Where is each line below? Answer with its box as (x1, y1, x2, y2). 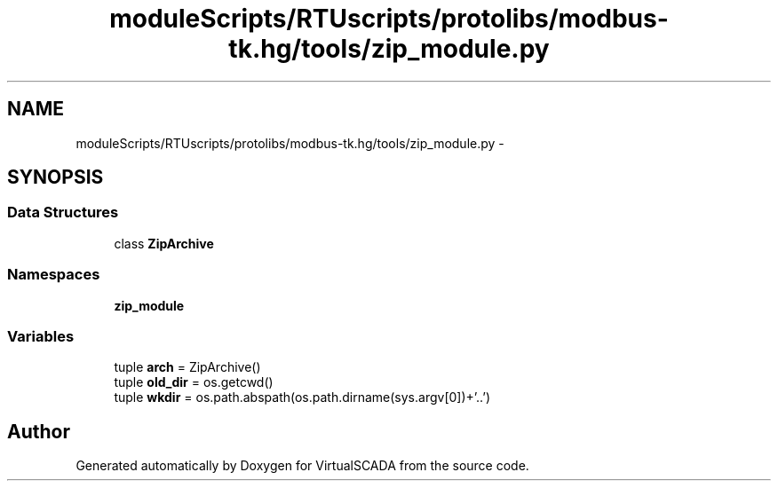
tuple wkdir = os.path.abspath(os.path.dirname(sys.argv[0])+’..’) (114, 390, 491, 405)
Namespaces (7, 265, 100, 284)
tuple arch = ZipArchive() (114, 359, 261, 375)
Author (7, 420, 70, 443)
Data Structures (7, 203, 119, 222)
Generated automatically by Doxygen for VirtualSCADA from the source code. (75, 458, 529, 474)
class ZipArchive (114, 235, 214, 251)
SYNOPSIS (7, 166, 104, 189)
